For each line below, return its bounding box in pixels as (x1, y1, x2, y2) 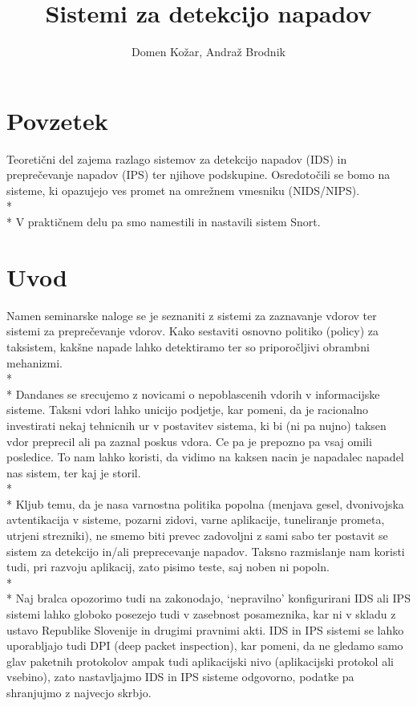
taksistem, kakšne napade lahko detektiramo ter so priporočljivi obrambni (6, 338, 370, 355)
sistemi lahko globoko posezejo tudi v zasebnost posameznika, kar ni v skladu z (6, 606, 396, 623)
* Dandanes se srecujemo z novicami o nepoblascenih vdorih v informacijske (6, 385, 380, 402)
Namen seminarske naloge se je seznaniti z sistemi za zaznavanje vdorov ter (6, 306, 377, 323)
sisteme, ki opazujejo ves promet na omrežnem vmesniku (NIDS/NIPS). (6, 181, 360, 198)
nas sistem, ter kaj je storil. (6, 464, 141, 481)
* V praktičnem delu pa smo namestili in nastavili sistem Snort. (6, 213, 321, 230)
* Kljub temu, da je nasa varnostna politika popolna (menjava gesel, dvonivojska (6, 495, 404, 512)
